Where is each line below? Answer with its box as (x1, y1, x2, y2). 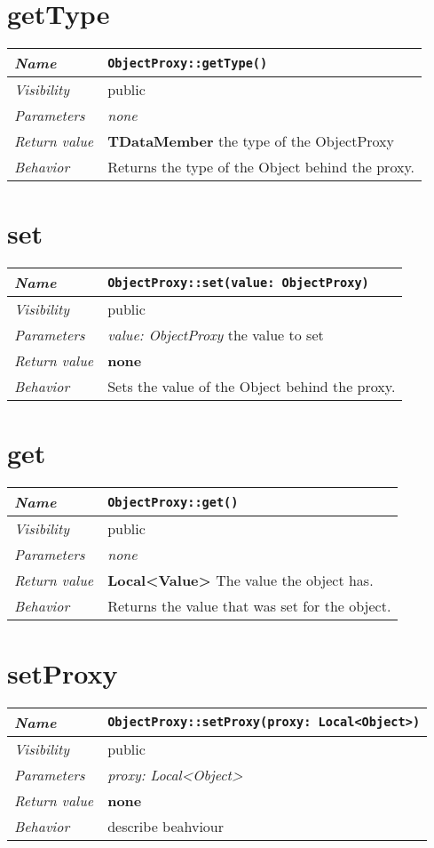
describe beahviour (107, 815, 225, 836)
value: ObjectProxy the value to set (107, 324, 324, 346)
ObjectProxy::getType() (107, 55, 268, 70)
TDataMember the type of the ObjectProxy (107, 131, 395, 152)
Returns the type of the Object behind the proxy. (107, 156, 414, 178)
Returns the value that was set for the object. (107, 596, 391, 617)
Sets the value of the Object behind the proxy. (107, 376, 396, 397)
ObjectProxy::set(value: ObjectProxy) (107, 275, 369, 290)
